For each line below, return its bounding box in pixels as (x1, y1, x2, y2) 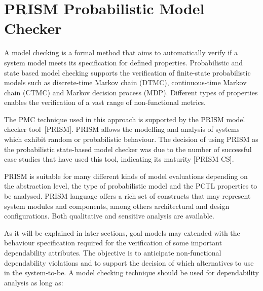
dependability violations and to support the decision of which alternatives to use (4, 257, 254, 268)
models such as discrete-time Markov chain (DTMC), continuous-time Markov (4, 77, 247, 88)
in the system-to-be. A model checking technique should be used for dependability (4, 267, 259, 278)
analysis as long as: (4, 277, 63, 287)
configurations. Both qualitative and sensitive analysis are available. (4, 210, 214, 221)
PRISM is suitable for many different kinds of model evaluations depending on (4, 170, 248, 181)
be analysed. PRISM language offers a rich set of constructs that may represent (4, 191, 251, 201)
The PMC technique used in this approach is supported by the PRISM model (4, 114, 245, 124)
